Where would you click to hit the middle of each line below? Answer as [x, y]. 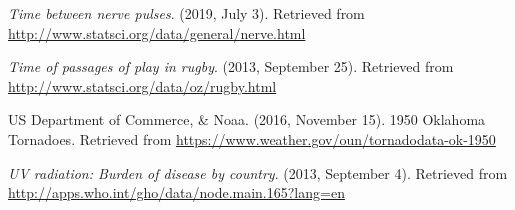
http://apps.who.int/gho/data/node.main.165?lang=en [176, 192]
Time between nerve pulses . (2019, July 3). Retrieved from [186, 13]
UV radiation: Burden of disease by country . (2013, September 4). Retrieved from [258, 172]
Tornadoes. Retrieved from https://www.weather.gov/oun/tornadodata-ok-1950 [252, 138]
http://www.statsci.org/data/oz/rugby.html [142, 85]
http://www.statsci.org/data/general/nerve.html [157, 32]
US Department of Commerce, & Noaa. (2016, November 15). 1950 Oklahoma [247, 119]
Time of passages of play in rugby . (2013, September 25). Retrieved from [231, 66]
